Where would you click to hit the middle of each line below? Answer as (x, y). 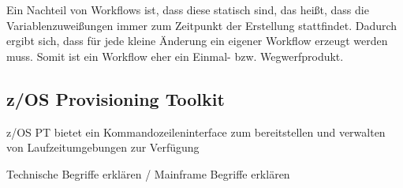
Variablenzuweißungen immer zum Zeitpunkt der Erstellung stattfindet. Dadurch (202, 25)
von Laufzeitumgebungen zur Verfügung (103, 147)
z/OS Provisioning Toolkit (116, 98)
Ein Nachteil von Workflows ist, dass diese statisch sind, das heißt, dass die (188, 9)
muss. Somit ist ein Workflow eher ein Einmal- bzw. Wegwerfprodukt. (175, 56)
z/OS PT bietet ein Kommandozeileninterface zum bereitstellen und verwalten (196, 132)
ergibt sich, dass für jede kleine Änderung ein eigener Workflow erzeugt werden (197, 41)
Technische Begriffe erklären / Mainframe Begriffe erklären (148, 173)
